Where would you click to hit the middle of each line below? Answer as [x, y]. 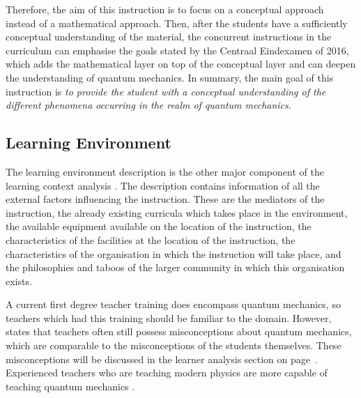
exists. [19, 281]
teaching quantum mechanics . [70, 386]
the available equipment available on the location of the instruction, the [159, 226]
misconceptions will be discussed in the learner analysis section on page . [162, 359]
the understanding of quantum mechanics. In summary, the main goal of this [170, 77]
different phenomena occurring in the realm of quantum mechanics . [148, 105]
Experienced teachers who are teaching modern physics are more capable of [167, 373]
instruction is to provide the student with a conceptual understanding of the [166, 91]
